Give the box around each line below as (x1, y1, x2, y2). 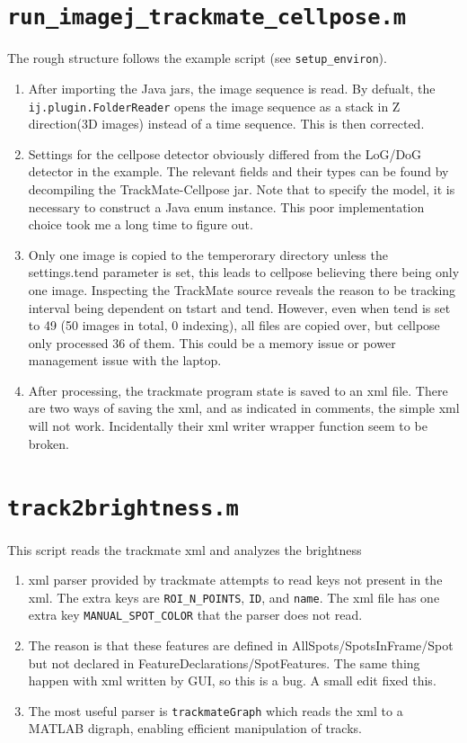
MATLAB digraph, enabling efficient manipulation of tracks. (28, 719, 362, 738)
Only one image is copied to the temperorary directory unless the (28, 245, 388, 264)
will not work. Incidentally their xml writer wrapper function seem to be (28, 416, 427, 435)
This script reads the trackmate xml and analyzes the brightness (7, 540, 362, 559)
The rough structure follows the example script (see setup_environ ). (7, 49, 387, 67)
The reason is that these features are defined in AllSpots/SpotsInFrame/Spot (28, 636, 454, 654)
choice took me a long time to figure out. (28, 215, 253, 234)
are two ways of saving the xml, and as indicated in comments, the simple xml (28, 398, 460, 417)
